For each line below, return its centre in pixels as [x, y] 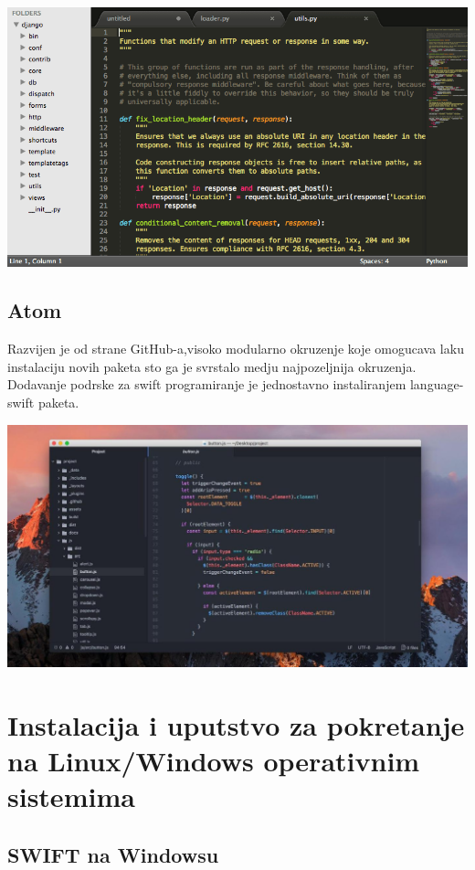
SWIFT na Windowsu [113, 854]
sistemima [71, 796]
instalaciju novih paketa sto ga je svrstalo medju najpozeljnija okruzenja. [212, 366]
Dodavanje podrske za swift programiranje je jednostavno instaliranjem [207, 384]
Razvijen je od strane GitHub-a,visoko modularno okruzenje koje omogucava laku [236, 349]
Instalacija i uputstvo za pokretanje [236, 724]
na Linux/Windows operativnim [214, 760]
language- [437, 384]
